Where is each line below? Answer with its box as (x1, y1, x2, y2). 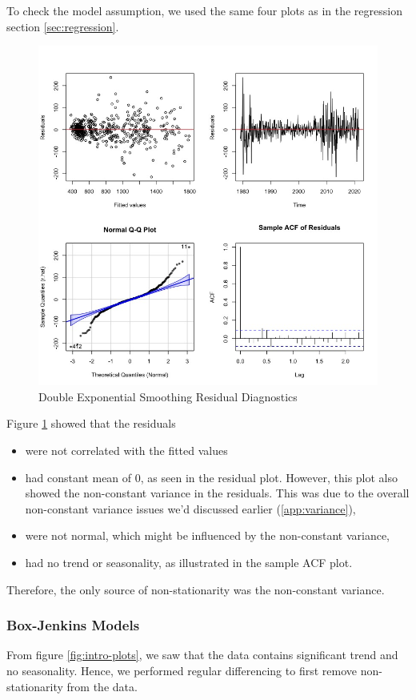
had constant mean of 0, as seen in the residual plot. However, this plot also (25, 469, 398, 485)
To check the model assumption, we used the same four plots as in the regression (6, 2, 402, 18)
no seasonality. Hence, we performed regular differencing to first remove (6, 662, 357, 678)
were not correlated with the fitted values (25, 441, 228, 458)
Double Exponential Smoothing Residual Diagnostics (38, 388, 298, 404)
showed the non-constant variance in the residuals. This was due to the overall (25, 485, 410, 501)
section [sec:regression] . (6, 18, 119, 34)
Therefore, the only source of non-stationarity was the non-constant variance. (6, 581, 385, 597)
